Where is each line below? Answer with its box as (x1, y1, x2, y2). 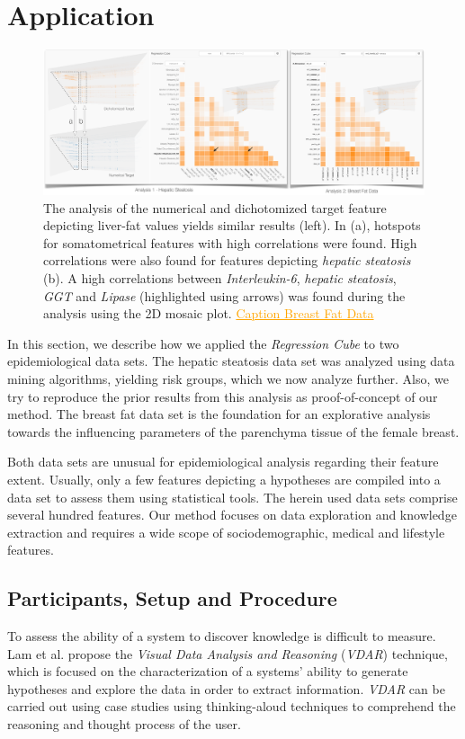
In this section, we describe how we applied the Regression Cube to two (7, 334, 399, 352)
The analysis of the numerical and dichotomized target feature (43, 198, 387, 217)
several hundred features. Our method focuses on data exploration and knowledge (7, 505, 457, 524)
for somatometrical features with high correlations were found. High (43, 233, 417, 252)
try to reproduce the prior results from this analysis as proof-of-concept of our (7, 387, 438, 405)
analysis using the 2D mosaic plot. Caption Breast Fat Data (43, 304, 374, 323)
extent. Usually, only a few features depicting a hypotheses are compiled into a (7, 469, 441, 488)
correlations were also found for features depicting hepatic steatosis (43, 251, 411, 270)
